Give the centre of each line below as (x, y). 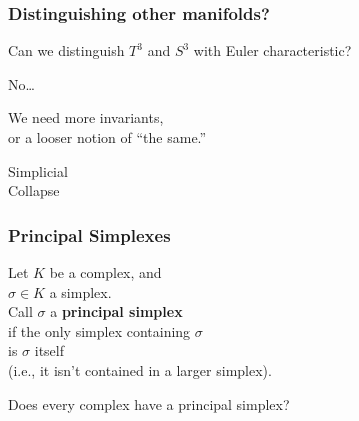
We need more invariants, (86, 117)
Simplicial (38, 170)
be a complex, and (105, 272)
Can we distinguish (66, 50)
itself (49, 350)
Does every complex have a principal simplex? (149, 403)
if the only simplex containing (99, 330)
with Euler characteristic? (272, 50)
